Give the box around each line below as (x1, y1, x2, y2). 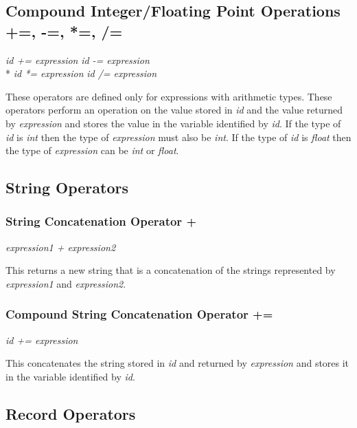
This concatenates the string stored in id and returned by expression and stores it (5, 356, 349, 370)
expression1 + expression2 (5, 239, 116, 254)
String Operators (5, 177, 128, 198)
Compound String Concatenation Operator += (5, 306, 273, 323)
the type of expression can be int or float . (5, 143, 179, 158)
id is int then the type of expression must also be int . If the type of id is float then (5, 129, 352, 144)
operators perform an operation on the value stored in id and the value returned (5, 103, 343, 117)
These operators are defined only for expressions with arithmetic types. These (5, 89, 332, 103)
